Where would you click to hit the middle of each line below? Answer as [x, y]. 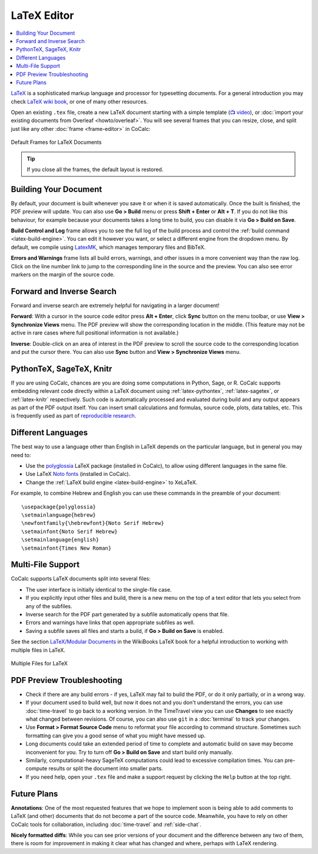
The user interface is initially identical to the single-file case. [99, 589]
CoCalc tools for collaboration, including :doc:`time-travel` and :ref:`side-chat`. [106, 824]
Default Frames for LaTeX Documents [56, 142]
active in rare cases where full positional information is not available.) [95, 333]
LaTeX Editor [42, 15]
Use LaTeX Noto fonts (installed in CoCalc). [78, 474]
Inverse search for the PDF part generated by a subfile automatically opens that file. [127, 615]
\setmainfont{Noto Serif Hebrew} [69, 531]
